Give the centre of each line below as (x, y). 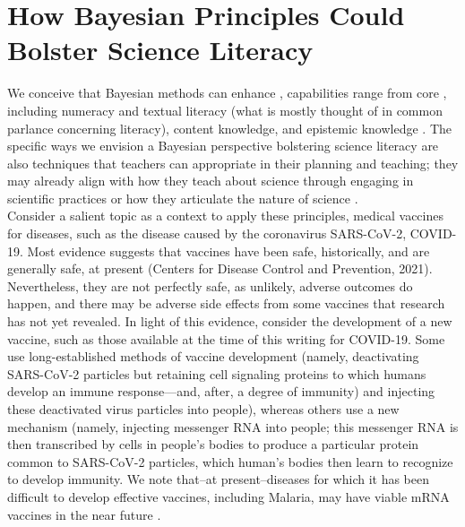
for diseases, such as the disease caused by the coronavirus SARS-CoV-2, (207, 233)
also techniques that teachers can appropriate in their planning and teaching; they (233, 163)
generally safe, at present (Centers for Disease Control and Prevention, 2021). (220, 268)
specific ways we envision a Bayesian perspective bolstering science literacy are (223, 146)
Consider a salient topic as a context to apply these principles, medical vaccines (225, 216)
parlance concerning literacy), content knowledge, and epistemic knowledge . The (230, 128)
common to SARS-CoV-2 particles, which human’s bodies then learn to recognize (230, 461)
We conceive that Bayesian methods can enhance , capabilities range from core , (227, 93)
